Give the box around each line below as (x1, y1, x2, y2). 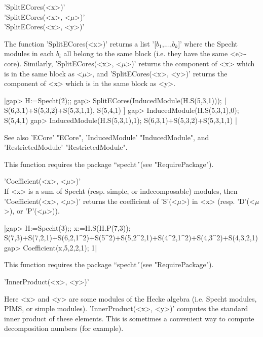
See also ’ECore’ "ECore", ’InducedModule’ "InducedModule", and (4, 132, 209, 142)
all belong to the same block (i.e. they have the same (63, 48, 228, 59)
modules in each (4, 48, 54, 59)
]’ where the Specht (178, 38, 238, 49)
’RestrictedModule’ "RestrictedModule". (4, 142, 128, 152)
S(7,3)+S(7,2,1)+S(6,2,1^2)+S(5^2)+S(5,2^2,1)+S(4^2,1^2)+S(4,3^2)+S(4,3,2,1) (4, 232, 258, 243)
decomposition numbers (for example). (4, 323, 124, 333)
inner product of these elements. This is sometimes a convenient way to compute (4, 313, 254, 323)
